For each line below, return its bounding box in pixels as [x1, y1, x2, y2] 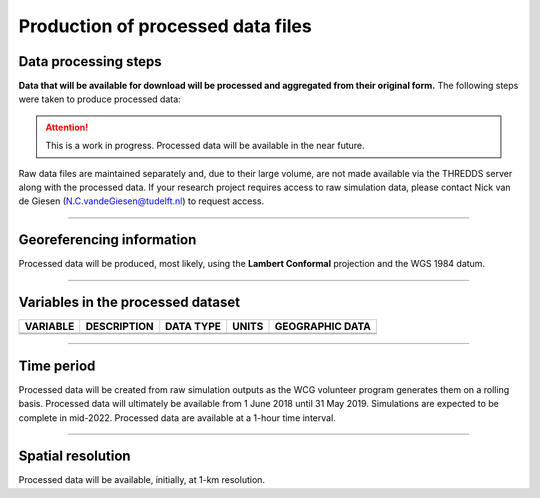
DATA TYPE [165, 320, 222, 334]
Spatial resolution [18, 448, 131, 465]
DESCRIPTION [85, 320, 154, 334]
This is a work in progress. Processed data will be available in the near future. [45, 140, 365, 152]
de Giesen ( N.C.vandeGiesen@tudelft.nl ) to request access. [18, 195, 265, 207]
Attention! [45, 121, 89, 133]
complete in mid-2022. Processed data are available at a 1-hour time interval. [18, 411, 337, 424]
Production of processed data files [18, 15, 312, 37]
